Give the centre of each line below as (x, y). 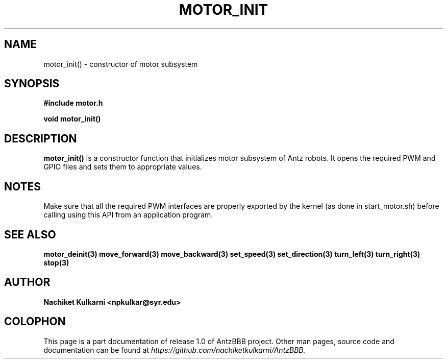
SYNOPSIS (32, 84)
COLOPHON (35, 322)
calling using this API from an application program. (128, 215)
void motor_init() (72, 119)
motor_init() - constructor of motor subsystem (121, 64)
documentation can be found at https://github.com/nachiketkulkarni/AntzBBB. (175, 350)
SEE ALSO (30, 234)
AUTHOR (27, 282)
